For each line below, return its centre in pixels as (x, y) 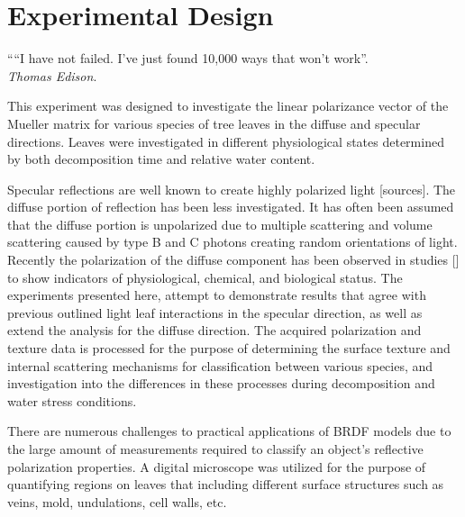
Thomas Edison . (52, 75)
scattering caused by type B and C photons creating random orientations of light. (232, 242)
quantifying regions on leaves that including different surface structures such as (226, 484)
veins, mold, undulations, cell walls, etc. (117, 501)
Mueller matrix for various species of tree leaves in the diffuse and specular (214, 123)
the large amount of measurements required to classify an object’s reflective (215, 449)
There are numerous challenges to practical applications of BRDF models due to (229, 431)
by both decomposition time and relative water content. (161, 159)
